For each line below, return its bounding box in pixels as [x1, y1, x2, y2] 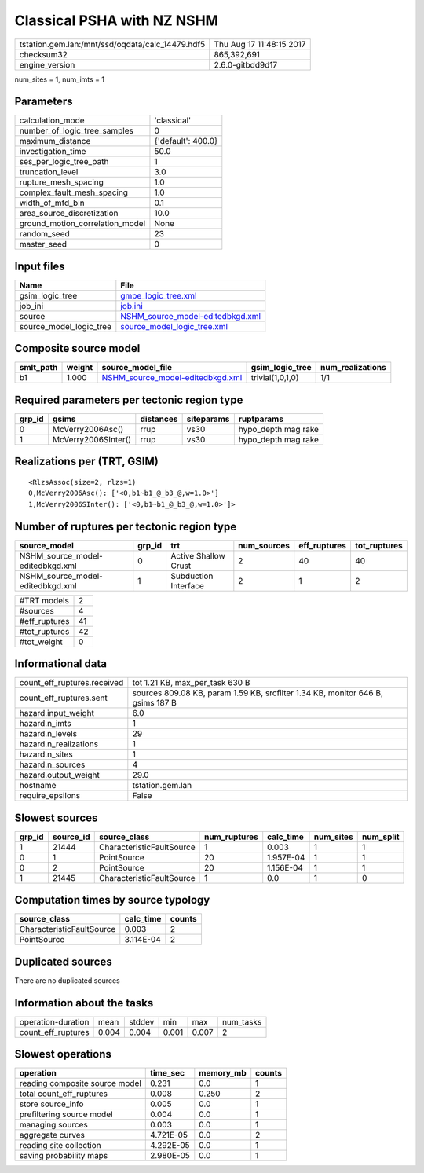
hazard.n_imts [19, 718, 71, 729]
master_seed [19, 239, 67, 250]
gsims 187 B [132, 698, 177, 709]
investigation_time [19, 146, 86, 157]
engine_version [19, 59, 75, 70]
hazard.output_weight [19, 770, 100, 781]
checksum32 [19, 49, 68, 60]
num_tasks [221, 1016, 262, 1027]
